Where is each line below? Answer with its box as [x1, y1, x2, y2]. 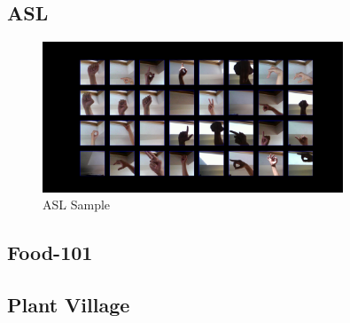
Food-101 [7, 239, 93, 266]
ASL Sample [43, 195, 111, 214]
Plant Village [7, 291, 130, 319]
